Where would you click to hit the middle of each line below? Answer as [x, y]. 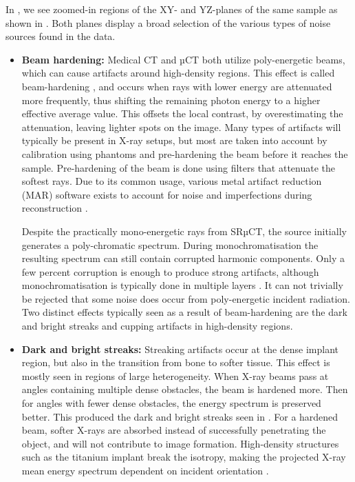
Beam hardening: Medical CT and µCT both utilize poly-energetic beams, [183, 59]
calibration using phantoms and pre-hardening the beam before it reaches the [185, 153]
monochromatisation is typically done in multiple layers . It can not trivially [182, 285]
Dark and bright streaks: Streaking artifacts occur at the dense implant [180, 349]
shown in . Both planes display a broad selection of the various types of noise [168, 22]
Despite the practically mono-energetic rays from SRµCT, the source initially [184, 231]
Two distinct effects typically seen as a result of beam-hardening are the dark [184, 312]
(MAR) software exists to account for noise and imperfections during [167, 194]
